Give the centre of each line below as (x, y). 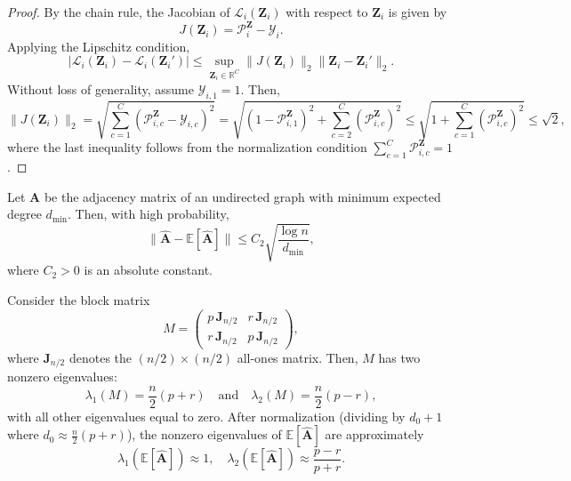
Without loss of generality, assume (101, 88)
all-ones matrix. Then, (298, 357)
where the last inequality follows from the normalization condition (187, 147)
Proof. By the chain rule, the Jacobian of (119, 12)
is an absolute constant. (149, 270)
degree (24, 214)
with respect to (327, 12)
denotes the (101, 357)
